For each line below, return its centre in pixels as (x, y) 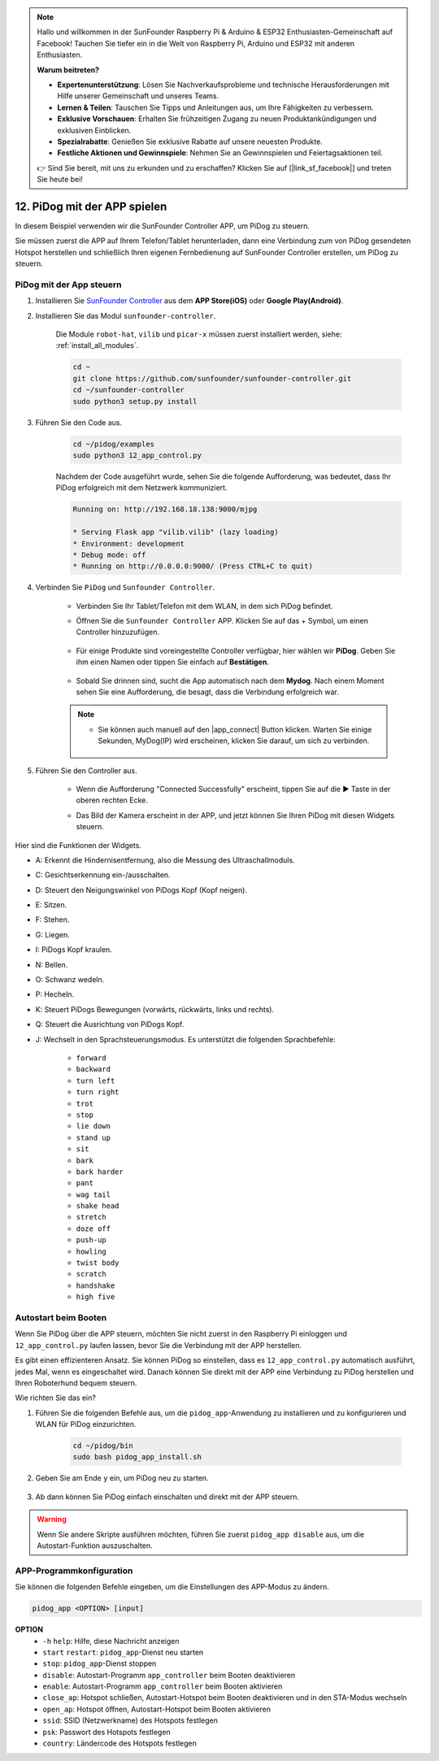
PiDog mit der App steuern (68, 285)
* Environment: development (128, 544)
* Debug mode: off (109, 554)
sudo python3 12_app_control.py (137, 455)
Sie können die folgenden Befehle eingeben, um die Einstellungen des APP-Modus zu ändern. (172, 1587)
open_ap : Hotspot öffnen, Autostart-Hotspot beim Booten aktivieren (157, 1709)
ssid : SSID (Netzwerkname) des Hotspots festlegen (130, 1720)
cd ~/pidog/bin (103, 1446)
